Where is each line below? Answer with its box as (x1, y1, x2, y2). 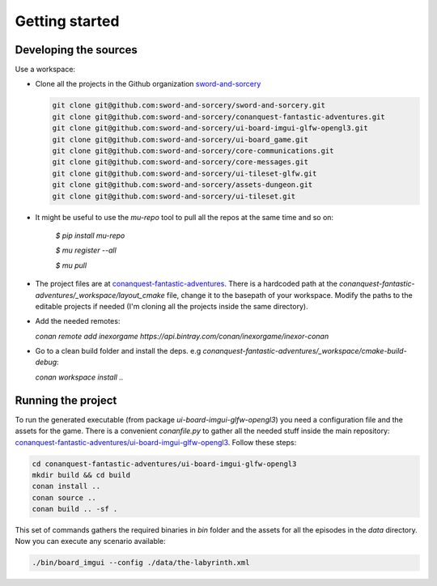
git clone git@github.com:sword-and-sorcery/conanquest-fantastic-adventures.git (52, 112, 386, 121)
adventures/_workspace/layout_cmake (35, 290, 165, 299)
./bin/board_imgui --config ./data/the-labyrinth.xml (32, 558, 250, 567)
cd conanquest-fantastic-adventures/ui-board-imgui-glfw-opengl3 (32, 459, 297, 469)
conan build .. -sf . (32, 504, 118, 514)
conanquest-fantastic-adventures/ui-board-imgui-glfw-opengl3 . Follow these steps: (15, 437, 297, 447)
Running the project (15, 393, 117, 407)
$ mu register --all (55, 245, 117, 255)
